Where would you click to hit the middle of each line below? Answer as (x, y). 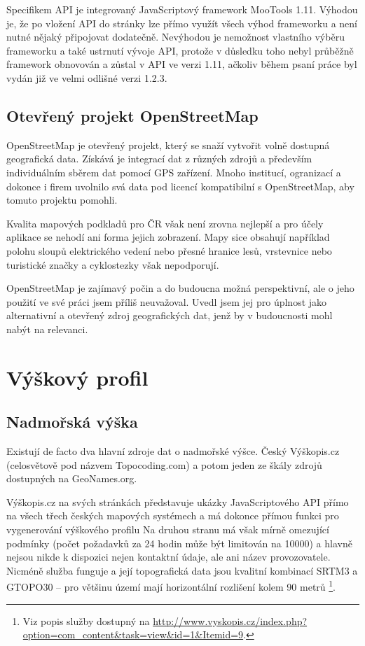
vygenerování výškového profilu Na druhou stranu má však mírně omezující (168, 529)
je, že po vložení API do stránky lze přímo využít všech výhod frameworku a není (182, 23)
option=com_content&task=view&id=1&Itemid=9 (133, 634)
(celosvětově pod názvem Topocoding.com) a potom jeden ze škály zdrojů (164, 464)
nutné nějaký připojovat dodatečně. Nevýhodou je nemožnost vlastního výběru (175, 37)
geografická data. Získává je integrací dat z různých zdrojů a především (159, 159)
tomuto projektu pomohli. (62, 200)
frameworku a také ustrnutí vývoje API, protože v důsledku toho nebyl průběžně (180, 50)
